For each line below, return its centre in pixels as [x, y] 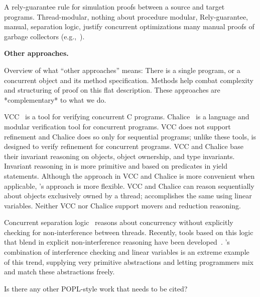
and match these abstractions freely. [59, 272]
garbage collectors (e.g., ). [44, 36]
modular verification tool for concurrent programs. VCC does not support [117, 126]
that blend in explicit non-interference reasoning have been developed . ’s [117, 242]
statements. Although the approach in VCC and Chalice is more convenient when [129, 175]
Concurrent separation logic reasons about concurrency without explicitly [119, 222]
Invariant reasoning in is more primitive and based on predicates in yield [116, 166]
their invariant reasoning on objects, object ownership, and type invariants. [119, 156]
